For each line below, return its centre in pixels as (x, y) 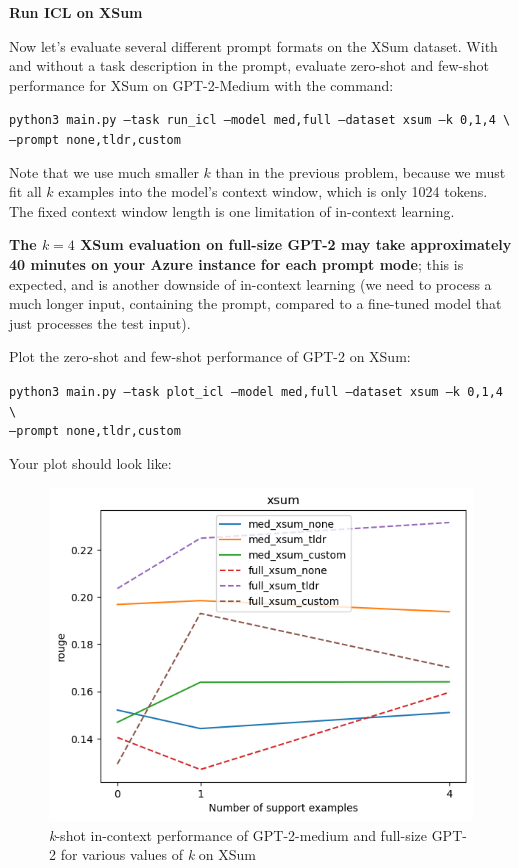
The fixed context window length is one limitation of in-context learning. (232, 210)
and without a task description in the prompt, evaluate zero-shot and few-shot (249, 65)
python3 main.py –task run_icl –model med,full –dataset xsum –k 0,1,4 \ (260, 120)
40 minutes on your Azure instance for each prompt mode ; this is (236, 264)
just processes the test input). (100, 322)
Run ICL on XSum (76, 12)
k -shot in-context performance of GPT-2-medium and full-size (238, 834)
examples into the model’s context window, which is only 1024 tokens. (273, 191)
